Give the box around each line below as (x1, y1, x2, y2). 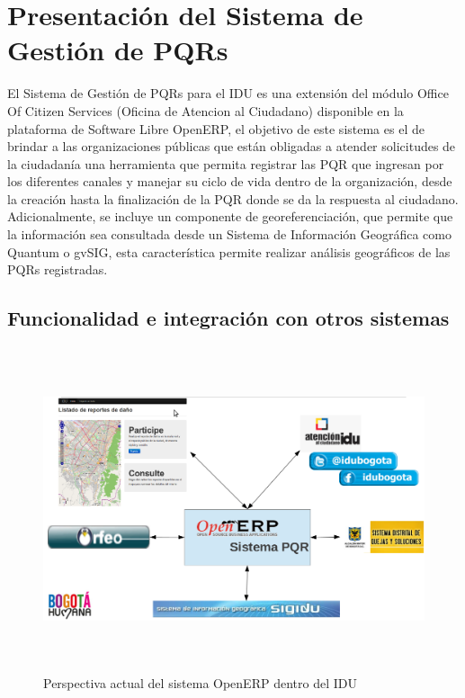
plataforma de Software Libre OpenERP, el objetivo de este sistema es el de (7, 119, 425, 138)
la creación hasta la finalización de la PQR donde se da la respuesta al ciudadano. (7, 189, 459, 208)
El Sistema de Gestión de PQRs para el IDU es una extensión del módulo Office (7, 84, 449, 103)
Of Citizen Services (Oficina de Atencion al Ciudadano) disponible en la (7, 101, 404, 120)
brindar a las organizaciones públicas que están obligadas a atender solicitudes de (7, 137, 456, 156)
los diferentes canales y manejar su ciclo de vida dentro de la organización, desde (7, 172, 452, 191)
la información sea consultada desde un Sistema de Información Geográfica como (7, 225, 452, 244)
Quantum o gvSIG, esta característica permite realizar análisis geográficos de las (7, 242, 451, 261)
